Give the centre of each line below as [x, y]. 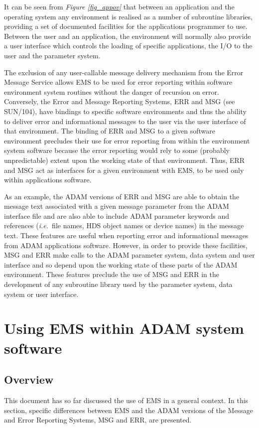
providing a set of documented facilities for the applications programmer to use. [126, 26]
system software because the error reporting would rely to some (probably [117, 150]
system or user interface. [41, 294]
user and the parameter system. [52, 55]
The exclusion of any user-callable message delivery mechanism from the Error [124, 72]
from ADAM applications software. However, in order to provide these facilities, [126, 245]
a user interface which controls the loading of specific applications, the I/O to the [128, 46]
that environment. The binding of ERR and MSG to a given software [110, 131]
